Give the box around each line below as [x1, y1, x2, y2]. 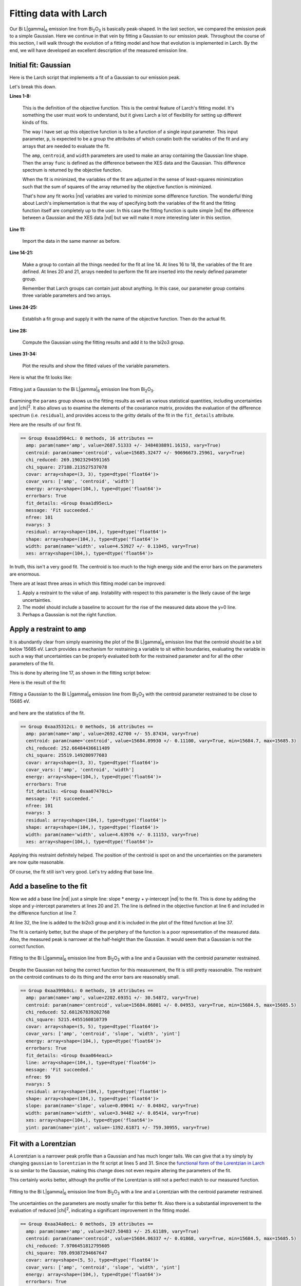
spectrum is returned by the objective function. [22, 167, 122, 173]
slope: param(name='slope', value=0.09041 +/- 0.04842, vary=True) [26, 1103, 199, 1109]
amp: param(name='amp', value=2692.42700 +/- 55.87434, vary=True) [26, 731, 199, 737]
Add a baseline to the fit [9, 882, 87, 891]
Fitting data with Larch [9, 8, 107, 19]
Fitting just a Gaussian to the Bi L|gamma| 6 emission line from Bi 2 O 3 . [9, 386, 155, 394]
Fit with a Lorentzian [9, 1139, 77, 1148]
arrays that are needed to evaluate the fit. [22, 143, 110, 149]
